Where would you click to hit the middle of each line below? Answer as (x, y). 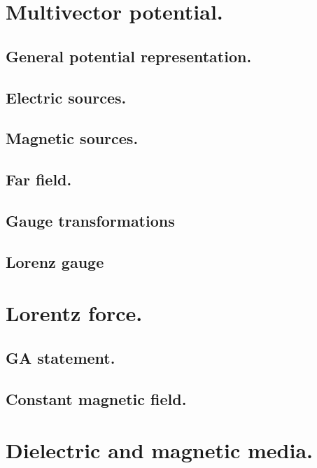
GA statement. (61, 357)
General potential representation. (129, 56)
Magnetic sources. (72, 138)
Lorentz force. (74, 313)
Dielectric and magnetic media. (159, 450)
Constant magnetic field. (96, 398)
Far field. (39, 179)
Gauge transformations (90, 220)
